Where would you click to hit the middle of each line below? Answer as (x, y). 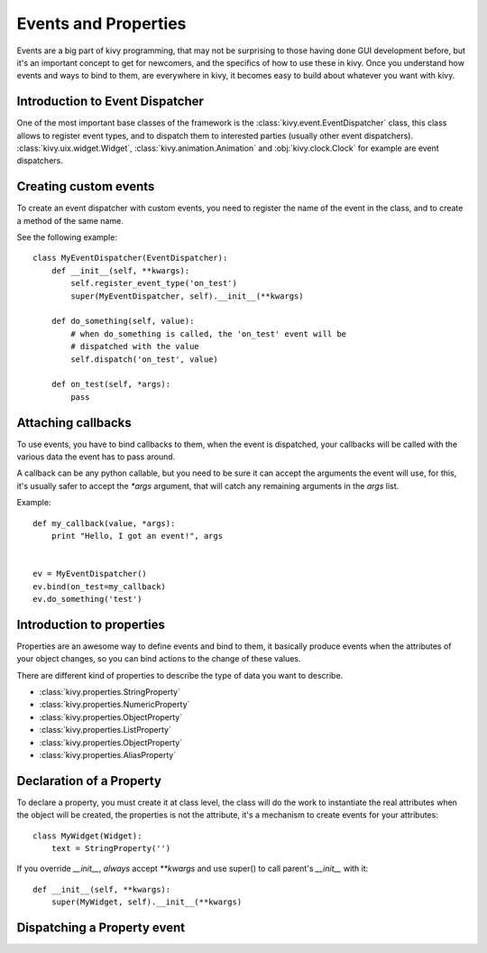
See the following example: (67, 237)
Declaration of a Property (89, 781)
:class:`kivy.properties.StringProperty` (110, 692)
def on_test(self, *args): (111, 384)
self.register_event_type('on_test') (154, 283)
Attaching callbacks (74, 423)
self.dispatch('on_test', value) (144, 359)
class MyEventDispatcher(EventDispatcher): (130, 258)
